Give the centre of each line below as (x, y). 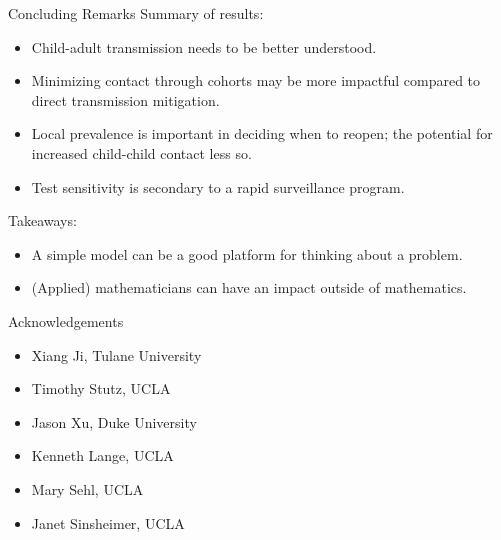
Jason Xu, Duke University (114, 421)
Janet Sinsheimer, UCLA (108, 522)
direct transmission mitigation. (125, 99)
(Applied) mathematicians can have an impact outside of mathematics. (249, 287)
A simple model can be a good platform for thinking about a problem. (247, 253)
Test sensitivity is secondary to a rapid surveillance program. (218, 186)
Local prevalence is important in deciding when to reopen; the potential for (262, 133)
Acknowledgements (66, 320)
